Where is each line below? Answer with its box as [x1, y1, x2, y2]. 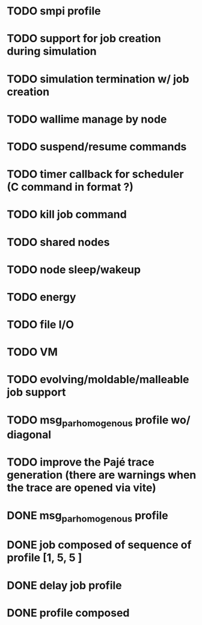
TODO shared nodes [7, 235, 110, 249]
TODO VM [7, 345, 58, 359]
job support [7, 386, 66, 399]
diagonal [7, 428, 52, 442]
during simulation [7, 45, 97, 58]
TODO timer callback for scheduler [7, 167, 184, 181]
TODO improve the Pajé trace [7, 455, 155, 469]
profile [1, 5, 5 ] [7, 551, 82, 565]
